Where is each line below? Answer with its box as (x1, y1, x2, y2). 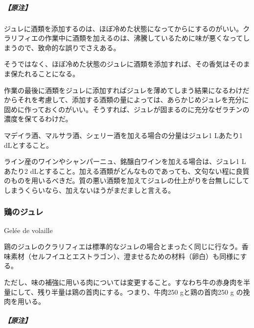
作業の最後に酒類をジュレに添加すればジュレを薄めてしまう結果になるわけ (4, 85, 243, 95)
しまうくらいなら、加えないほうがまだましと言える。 (4, 185, 175, 195)
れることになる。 (24, 68, 79, 78)
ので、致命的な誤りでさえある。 (17, 42, 120, 52)
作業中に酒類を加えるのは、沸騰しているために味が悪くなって (45, 33, 243, 43)
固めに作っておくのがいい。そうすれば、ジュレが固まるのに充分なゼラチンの (4, 104, 250, 114)
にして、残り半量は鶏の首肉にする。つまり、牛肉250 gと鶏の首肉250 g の (10, 286, 243, 297)
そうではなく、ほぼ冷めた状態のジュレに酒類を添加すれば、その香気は (4, 59, 230, 69)
